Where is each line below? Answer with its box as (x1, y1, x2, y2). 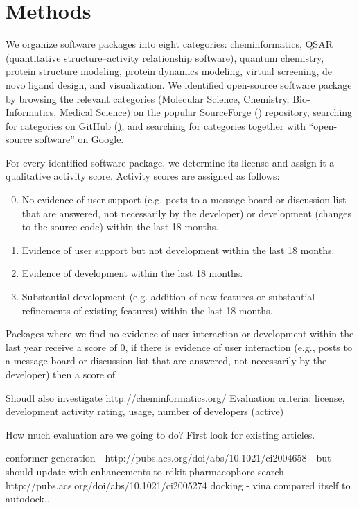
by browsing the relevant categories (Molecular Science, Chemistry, (6, 91, 290, 105)
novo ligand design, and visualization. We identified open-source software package (6, 77, 352, 92)
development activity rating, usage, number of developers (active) (6, 404, 284, 418)
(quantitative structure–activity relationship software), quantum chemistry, (6, 50, 324, 65)
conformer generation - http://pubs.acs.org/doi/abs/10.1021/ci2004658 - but (6, 450, 331, 465)
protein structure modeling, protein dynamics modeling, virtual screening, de (6, 64, 333, 78)
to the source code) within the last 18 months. (21, 219, 219, 234)
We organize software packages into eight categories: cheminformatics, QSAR (6, 37, 333, 51)
